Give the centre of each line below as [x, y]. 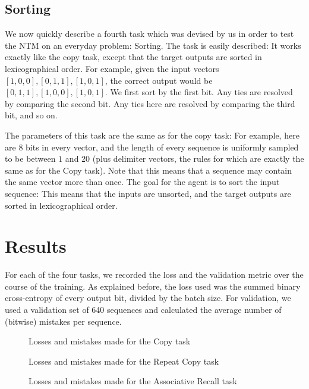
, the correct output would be [159, 80]
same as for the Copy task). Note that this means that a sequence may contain [149, 170]
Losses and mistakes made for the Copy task [110, 341]
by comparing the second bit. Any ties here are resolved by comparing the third [150, 103]
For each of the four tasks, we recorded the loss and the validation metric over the [154, 275]
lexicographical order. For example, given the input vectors [112, 68]
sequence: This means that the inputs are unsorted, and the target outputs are [148, 193]
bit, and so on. [31, 115]
